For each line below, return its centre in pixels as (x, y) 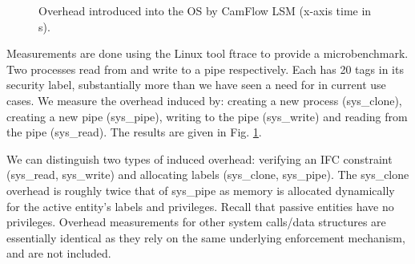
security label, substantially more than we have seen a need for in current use (196, 85)
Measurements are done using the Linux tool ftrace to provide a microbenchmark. (207, 53)
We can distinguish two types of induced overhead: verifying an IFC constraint (199, 158)
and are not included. (59, 253)
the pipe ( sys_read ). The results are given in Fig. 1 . (134, 132)
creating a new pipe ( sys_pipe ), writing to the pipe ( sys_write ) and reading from (207, 116)
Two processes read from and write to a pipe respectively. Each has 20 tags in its (205, 69)
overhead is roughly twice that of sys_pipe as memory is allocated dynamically (201, 190)
